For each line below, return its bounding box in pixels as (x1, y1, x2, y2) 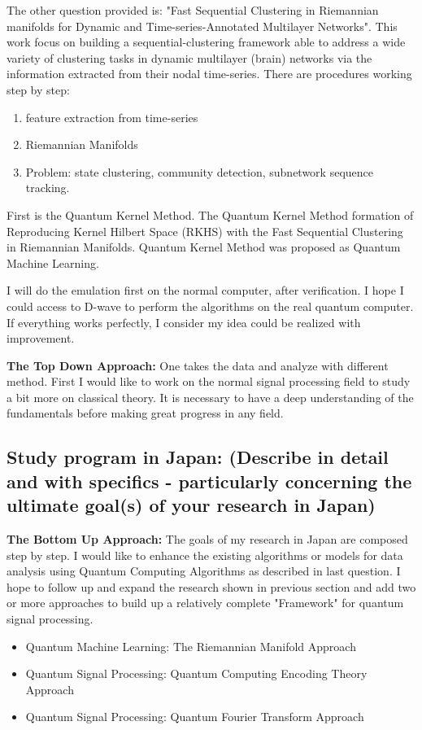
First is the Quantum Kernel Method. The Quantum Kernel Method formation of (7, 206, 414, 223)
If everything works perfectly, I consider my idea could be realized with (7, 313, 361, 330)
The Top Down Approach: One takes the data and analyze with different (7, 356, 389, 374)
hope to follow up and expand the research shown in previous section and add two (7, 578, 416, 595)
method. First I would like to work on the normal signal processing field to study (7, 373, 411, 390)
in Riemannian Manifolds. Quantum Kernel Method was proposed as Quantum (7, 238, 401, 256)
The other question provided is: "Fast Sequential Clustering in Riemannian (7, 2, 379, 18)
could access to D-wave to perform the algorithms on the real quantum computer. (7, 297, 414, 314)
